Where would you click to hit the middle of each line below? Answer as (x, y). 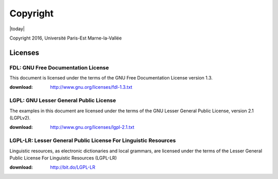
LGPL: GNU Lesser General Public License (63, 101)
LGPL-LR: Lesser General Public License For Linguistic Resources (93, 141)
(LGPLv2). (20, 118)
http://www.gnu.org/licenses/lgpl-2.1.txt (92, 127)
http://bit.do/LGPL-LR (73, 167)
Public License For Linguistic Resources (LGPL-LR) (63, 158)
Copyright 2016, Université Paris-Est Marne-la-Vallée (66, 38)
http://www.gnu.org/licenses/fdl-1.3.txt (91, 87)
